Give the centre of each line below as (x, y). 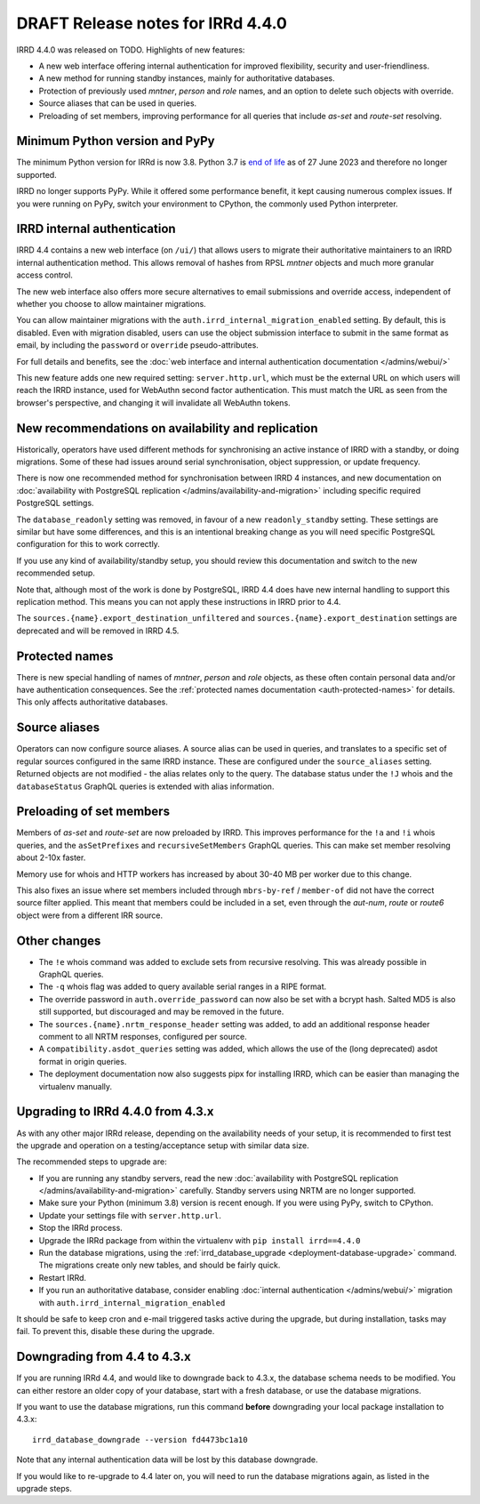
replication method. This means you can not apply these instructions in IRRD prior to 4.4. (179, 601)
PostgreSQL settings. (55, 503)
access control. (44, 275)
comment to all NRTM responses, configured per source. (143, 1037)
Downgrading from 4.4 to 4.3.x (104, 1357)
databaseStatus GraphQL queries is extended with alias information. (145, 786)
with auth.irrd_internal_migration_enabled (132, 1302)
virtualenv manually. (76, 1086)
